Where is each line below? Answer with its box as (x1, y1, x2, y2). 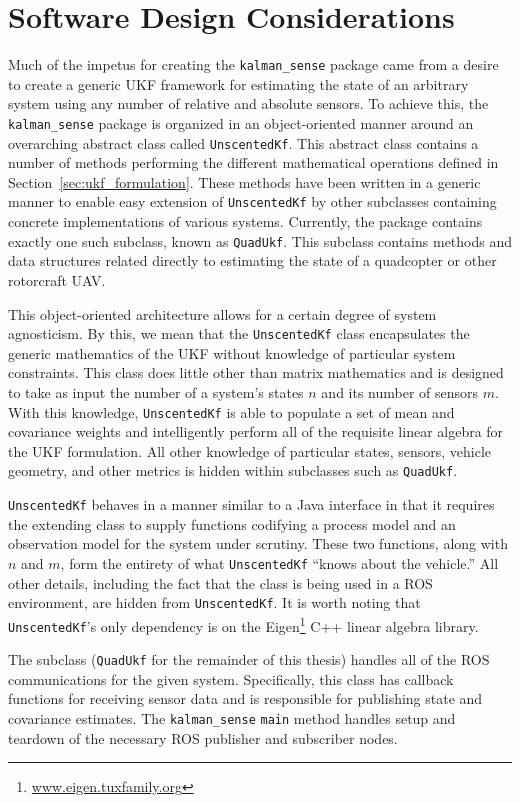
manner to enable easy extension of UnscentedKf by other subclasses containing (8, 191, 497, 212)
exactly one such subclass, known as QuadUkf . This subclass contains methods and (8, 230, 512, 251)
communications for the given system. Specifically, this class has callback (8, 668, 454, 689)
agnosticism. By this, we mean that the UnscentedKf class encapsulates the (8, 323, 470, 344)
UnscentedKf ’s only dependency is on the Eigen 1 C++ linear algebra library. (8, 612, 479, 636)
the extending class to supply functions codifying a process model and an (8, 513, 456, 534)
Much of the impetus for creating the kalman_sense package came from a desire (8, 54, 499, 75)
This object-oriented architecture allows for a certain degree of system (8, 303, 437, 324)
